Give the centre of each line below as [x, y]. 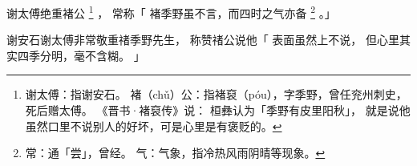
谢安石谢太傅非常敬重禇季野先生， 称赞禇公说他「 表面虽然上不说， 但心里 [203, 40]
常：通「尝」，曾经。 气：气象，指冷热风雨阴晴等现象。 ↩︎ [175, 153]
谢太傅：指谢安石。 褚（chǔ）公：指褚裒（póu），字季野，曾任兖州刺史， [216, 94]
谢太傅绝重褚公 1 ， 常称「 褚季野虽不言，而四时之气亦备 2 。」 [171, 12]
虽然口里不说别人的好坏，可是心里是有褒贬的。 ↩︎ [154, 126]
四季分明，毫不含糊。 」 [81, 55]
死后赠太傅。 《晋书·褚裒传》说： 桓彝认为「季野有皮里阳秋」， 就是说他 [218, 110]
